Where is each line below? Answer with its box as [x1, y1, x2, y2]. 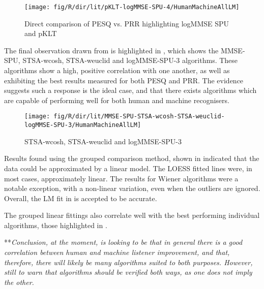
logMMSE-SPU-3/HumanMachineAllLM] [24, 121, 141, 129]
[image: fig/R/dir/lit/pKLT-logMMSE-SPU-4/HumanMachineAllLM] [24, 4, 240, 11]
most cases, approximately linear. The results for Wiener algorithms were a [4, 173, 239, 183]
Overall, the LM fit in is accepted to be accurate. [4, 192, 157, 203]
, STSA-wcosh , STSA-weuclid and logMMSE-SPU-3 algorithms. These [18, 55, 238, 66]
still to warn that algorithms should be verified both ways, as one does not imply [4, 267, 252, 277]
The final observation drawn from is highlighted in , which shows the [4, 45, 219, 55]
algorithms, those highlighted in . [4, 219, 107, 230]
